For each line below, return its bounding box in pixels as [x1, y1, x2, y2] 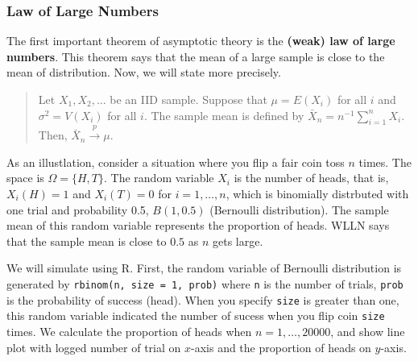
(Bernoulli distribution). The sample [209, 201, 389, 218]
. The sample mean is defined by [143, 106, 304, 123]
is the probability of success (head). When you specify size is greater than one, [6, 291, 399, 308]
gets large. [213, 232, 263, 249]
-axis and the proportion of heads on [191, 338, 371, 355]
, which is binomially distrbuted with [226, 185, 409, 201]
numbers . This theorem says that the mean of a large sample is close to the [6, 48, 385, 64]
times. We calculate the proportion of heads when [6, 322, 252, 339]
